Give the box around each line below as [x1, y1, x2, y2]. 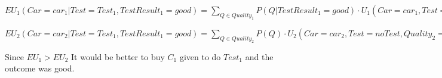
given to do [179, 50, 221, 63]
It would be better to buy [71, 50, 165, 63]
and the [245, 50, 274, 63]
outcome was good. [5, 62, 75, 74]
